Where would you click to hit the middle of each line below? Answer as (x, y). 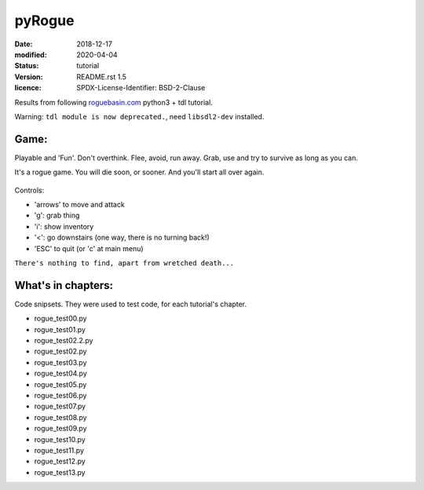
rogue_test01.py (60, 329)
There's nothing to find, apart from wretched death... (124, 263)
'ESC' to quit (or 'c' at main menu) (89, 248)
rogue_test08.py (60, 417)
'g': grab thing (57, 215)
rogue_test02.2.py (64, 340)
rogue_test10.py (60, 439)
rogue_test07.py (60, 406)
